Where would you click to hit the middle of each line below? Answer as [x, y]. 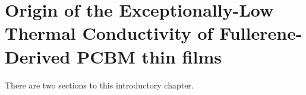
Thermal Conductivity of [109, 33]
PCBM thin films [149, 56]
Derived [38, 56]
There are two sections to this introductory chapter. [99, 85]
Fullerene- [261, 33]
